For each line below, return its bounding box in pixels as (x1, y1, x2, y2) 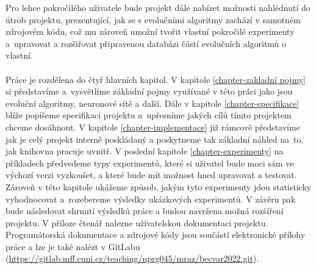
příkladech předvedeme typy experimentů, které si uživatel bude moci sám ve (5, 156, 294, 169)
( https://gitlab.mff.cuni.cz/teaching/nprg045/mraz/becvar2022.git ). (5, 252, 259, 265)
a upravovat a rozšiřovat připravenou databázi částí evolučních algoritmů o (5, 37, 287, 49)
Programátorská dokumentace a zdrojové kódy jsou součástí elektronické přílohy (5, 228, 306, 241)
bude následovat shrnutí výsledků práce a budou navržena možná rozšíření (5, 204, 284, 217)
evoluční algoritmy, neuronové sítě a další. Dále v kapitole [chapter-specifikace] (5, 96, 300, 109)
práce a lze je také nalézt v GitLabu (5, 240, 140, 253)
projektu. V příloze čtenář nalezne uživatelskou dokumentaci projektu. (5, 216, 268, 229)
